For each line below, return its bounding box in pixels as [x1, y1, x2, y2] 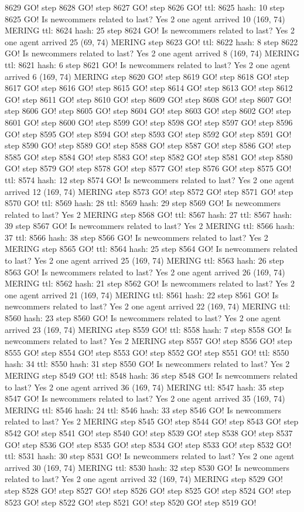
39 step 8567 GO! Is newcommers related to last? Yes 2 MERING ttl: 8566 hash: [5, 220, 295, 232]
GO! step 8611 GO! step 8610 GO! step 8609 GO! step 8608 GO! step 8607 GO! [5, 93, 292, 105]
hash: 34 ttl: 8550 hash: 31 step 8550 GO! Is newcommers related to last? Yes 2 [5, 358, 290, 370]
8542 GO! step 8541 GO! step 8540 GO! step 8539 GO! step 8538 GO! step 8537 [5, 426, 293, 439]
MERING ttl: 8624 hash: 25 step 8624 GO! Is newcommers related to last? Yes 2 [5, 24, 295, 36]
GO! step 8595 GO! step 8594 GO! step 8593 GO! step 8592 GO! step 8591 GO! [5, 127, 292, 140]
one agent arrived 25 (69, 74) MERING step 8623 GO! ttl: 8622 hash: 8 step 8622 [5, 35, 298, 48]
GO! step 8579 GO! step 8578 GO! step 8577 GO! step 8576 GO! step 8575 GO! [5, 162, 292, 174]
